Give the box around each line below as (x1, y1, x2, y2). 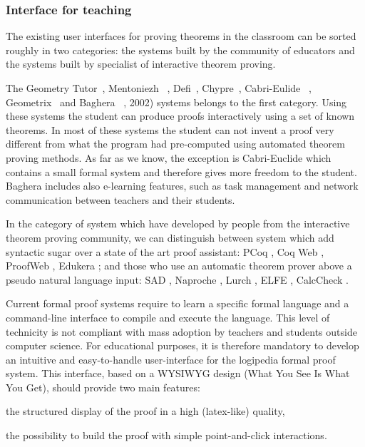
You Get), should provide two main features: (6, 379, 200, 394)
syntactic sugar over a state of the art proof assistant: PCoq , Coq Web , (6, 244, 324, 259)
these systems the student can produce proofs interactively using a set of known (6, 108, 355, 123)
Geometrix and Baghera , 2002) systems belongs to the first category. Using (6, 94, 347, 109)
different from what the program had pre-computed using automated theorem (6, 136, 345, 151)
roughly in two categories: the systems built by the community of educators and (6, 42, 355, 57)
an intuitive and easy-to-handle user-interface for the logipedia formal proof (6, 351, 336, 366)
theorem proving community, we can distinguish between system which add (6, 230, 334, 245)
